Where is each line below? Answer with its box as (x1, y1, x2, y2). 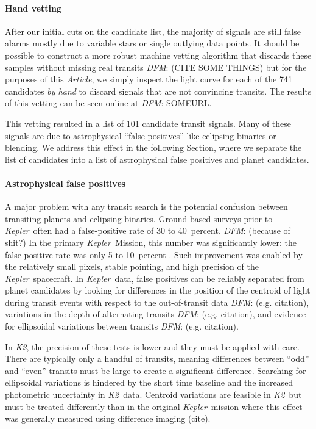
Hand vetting (5, 1, 62, 14)
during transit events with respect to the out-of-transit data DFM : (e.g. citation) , (5, 295, 309, 308)
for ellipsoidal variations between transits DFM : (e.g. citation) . (5, 320, 239, 333)
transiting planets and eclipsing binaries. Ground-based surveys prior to (5, 212, 273, 225)
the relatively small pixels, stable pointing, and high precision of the (5, 260, 259, 273)
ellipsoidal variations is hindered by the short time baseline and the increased (5, 376, 293, 389)
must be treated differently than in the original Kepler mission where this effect (5, 400, 303, 413)
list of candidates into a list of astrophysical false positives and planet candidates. (5, 153, 309, 165)
